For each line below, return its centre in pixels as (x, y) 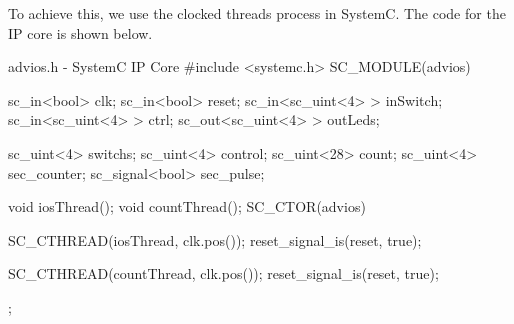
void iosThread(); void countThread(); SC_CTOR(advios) (187, 206)
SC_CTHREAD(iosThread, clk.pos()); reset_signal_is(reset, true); (215, 239)
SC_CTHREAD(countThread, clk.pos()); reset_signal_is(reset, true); (223, 273)
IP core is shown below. (80, 32)
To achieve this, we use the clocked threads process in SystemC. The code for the (257, 13)
